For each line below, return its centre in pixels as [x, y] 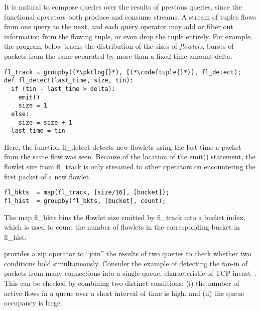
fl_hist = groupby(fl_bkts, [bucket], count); [85, 201]
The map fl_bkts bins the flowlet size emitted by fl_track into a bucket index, [125, 217]
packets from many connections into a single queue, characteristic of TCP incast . [130, 273]
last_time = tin [38, 131]
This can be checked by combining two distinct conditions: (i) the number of [122, 283]
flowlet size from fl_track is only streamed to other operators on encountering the [130, 166]
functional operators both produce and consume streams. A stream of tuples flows [130, 16]
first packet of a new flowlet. [48, 176]
